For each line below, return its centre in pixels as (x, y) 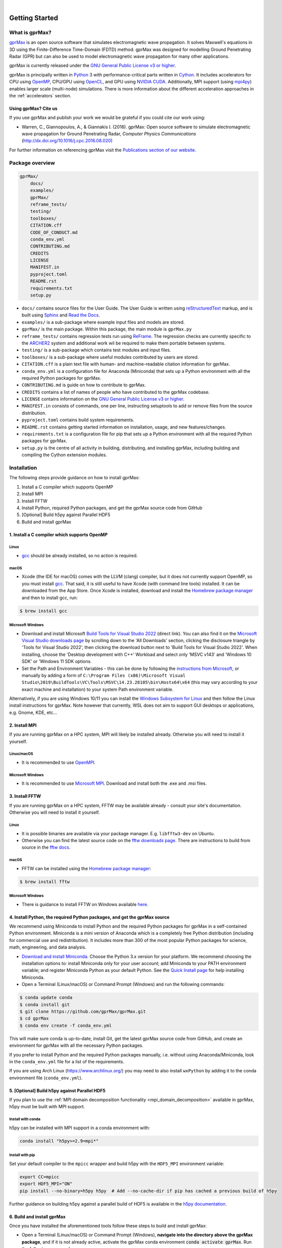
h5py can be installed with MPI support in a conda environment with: (80, 1128)
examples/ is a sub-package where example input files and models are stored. (103, 322)
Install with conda (25, 1119)
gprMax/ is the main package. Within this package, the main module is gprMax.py (107, 329)
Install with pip (22, 1155)
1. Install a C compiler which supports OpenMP (59, 535)
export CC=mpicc (40, 1177)
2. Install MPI (23, 725)
